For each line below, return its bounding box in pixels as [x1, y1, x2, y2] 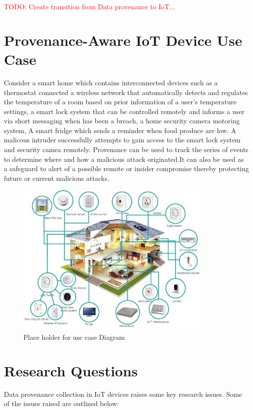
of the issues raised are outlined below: [4, 398, 119, 409]
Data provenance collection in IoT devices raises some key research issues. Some [4, 389, 242, 399]
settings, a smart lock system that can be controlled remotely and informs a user [4, 106, 245, 116]
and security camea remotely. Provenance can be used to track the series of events [4, 144, 249, 155]
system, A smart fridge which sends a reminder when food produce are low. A [4, 125, 236, 135]
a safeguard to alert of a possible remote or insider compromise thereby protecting [4, 163, 249, 174]
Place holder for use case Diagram [23, 332, 125, 342]
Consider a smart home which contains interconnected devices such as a [4, 77, 218, 87]
